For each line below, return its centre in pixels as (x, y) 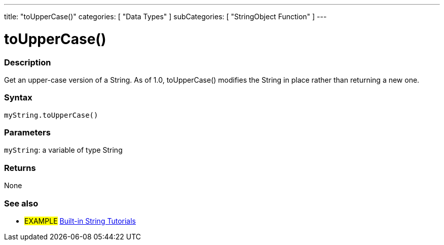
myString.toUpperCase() (51, 115)
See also (21, 203)
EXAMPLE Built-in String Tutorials (80, 221)
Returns (20, 168)
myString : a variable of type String (63, 150)
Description (28, 62)
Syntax (18, 98)
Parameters (27, 132)
